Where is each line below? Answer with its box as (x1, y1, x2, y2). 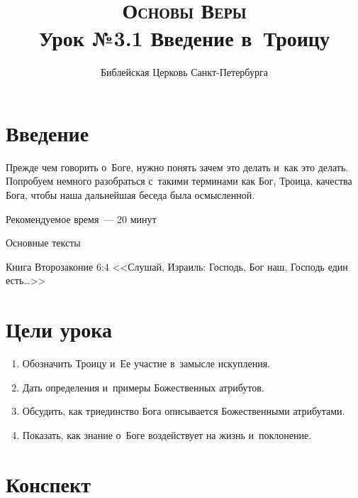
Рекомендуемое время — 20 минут (6, 211, 157, 226)
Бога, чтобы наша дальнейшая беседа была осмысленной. (6, 188, 255, 202)
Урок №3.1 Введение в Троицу (39, 23, 330, 53)
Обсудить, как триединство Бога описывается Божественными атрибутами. (22, 404, 345, 418)
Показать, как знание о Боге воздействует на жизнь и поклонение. (22, 427, 312, 442)
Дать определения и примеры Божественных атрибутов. (22, 379, 264, 394)
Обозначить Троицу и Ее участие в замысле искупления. (22, 356, 270, 371)
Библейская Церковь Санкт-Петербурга (101, 65, 268, 80)
